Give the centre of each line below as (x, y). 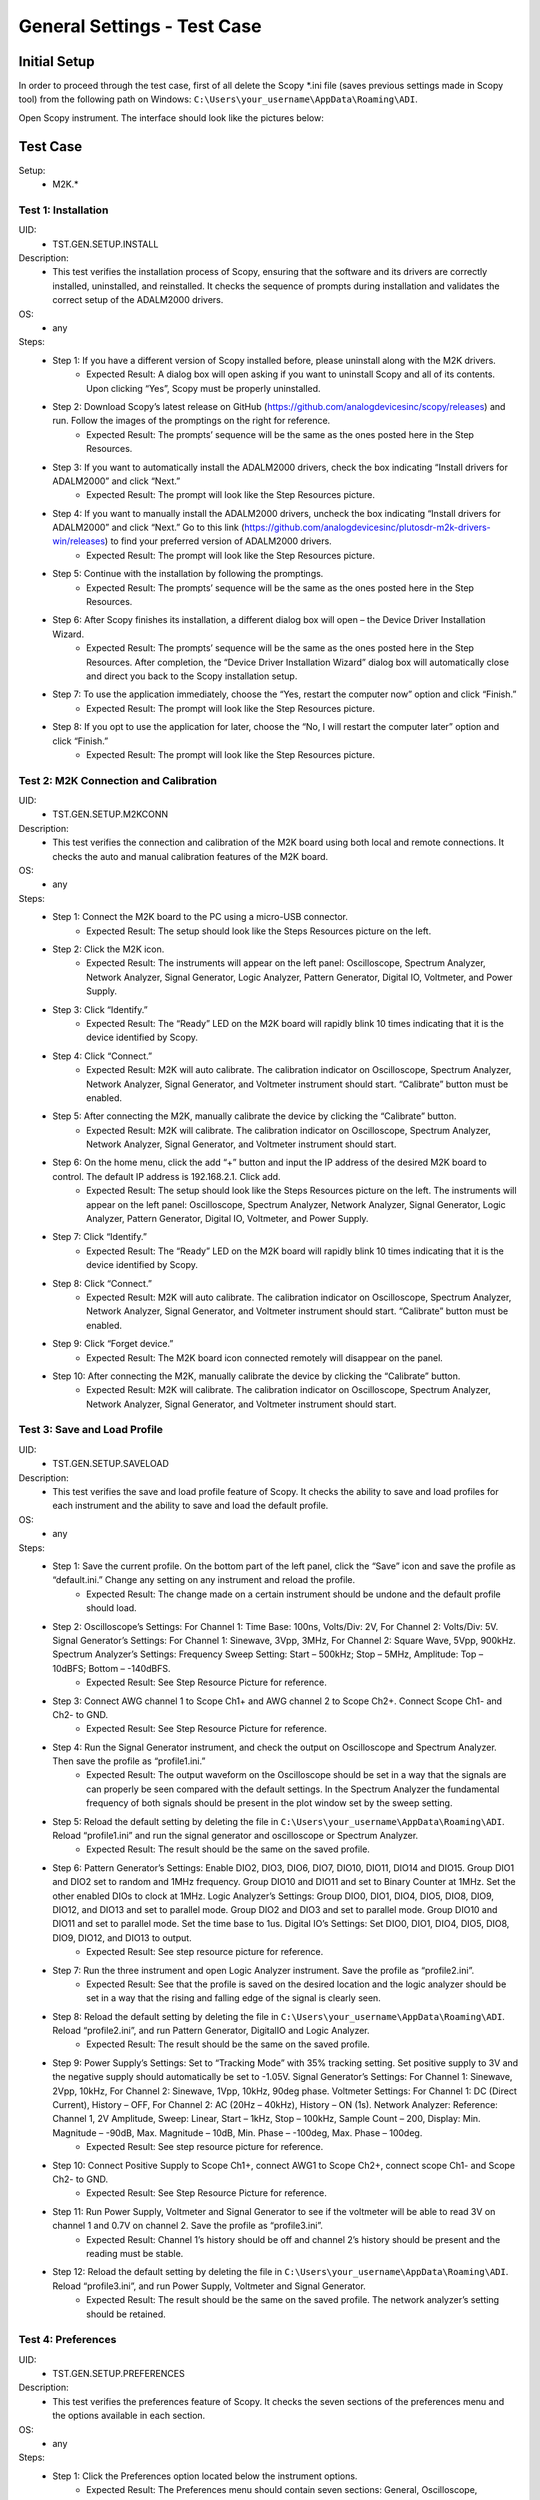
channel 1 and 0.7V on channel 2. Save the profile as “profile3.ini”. (188, 2226)
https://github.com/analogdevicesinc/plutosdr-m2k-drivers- (367, 527)
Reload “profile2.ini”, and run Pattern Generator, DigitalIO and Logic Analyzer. (211, 2031)
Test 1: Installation (63, 210)
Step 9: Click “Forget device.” (113, 1344)
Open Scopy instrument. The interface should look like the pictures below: (171, 117)
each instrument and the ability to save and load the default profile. (190, 1506)
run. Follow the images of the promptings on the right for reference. (191, 421)
